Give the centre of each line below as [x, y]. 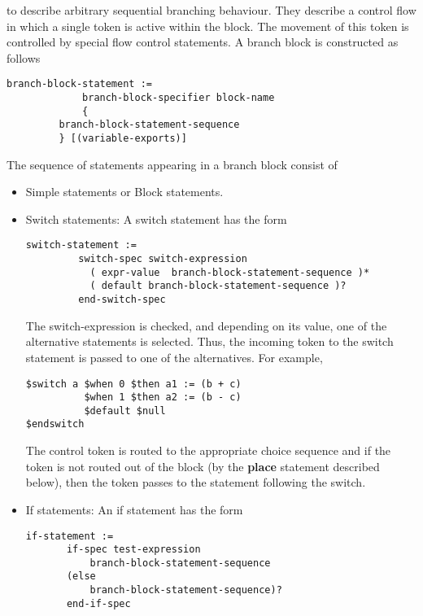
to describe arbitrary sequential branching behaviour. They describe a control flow [211, 10]
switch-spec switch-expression [163, 259]
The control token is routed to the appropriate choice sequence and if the [208, 450]
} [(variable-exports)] [123, 138]
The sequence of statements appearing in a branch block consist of [172, 164]
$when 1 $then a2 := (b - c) [163, 398]
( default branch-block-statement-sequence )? [218, 286]
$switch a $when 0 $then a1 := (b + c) [133, 384]
